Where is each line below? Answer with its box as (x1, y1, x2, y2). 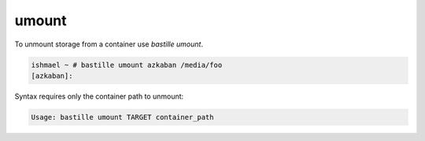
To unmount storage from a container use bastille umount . (14, 39, 204, 49)
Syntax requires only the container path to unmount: (14, 91, 184, 101)
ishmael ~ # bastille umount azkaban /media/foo (31, 60, 223, 69)
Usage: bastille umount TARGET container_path (31, 113, 214, 121)
